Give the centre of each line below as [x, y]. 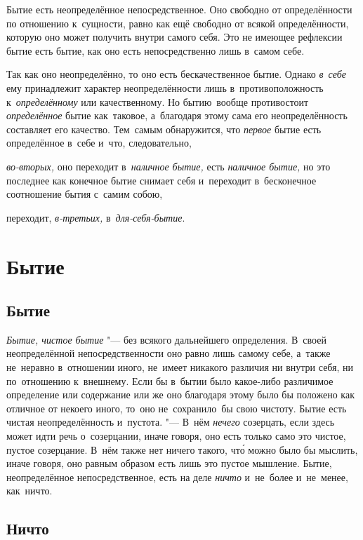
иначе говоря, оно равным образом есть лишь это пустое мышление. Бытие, [169, 463]
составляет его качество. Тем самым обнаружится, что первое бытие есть [164, 129]
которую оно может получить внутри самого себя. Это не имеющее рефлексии [174, 37]
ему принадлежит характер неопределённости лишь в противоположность [165, 87]
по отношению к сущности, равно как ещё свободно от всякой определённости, [178, 23]
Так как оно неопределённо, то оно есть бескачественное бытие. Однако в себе [176, 74]
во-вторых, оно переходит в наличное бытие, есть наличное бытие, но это [169, 166]
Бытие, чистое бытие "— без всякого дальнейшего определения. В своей [166, 339]
